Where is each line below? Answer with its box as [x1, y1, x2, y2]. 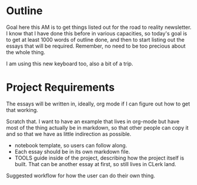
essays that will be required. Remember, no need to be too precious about [6, 42, 186, 49]
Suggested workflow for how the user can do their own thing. [6, 172, 155, 179]
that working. [6, 106, 38, 113]
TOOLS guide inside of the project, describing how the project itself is [14, 154, 185, 161]
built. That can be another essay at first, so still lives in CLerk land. [14, 160, 176, 167]
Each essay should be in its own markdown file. [14, 148, 130, 155]
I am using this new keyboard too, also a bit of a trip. [6, 60, 134, 67]
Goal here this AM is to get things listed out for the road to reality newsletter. [6, 24, 192, 31]
